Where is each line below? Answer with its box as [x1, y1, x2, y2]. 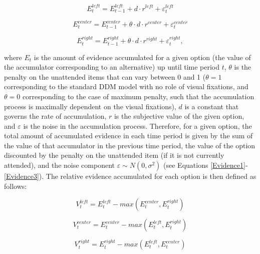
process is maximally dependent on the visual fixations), [4, 101, 176, 111]
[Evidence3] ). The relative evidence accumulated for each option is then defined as [4, 171, 256, 181]
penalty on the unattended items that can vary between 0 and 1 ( [4, 71, 206, 82]
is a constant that [184, 101, 239, 111]
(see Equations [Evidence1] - [163, 160, 248, 170]
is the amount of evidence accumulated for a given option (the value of [34, 52, 251, 62]
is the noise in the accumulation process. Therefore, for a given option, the [23, 120, 252, 131]
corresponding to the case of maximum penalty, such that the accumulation [22, 91, 254, 101]
